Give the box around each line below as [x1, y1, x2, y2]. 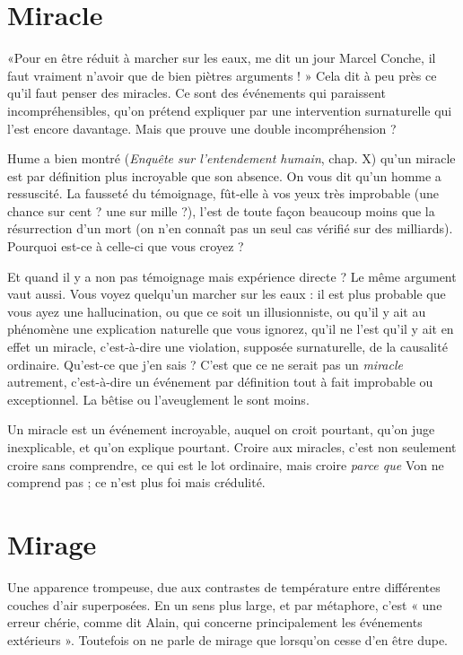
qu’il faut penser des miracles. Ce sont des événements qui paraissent [7, 83, 386, 102]
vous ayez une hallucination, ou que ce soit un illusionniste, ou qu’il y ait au [7, 301, 426, 320]
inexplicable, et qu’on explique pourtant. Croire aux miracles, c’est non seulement [7, 438, 457, 456]
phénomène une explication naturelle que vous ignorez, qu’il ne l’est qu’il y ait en [7, 319, 454, 338]
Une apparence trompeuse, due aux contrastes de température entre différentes [7, 577, 441, 596]
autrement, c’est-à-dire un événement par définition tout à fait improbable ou [7, 372, 433, 391]
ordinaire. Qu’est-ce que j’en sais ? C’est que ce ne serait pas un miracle [7, 354, 403, 373]
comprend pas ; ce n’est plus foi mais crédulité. [7, 473, 266, 492]
